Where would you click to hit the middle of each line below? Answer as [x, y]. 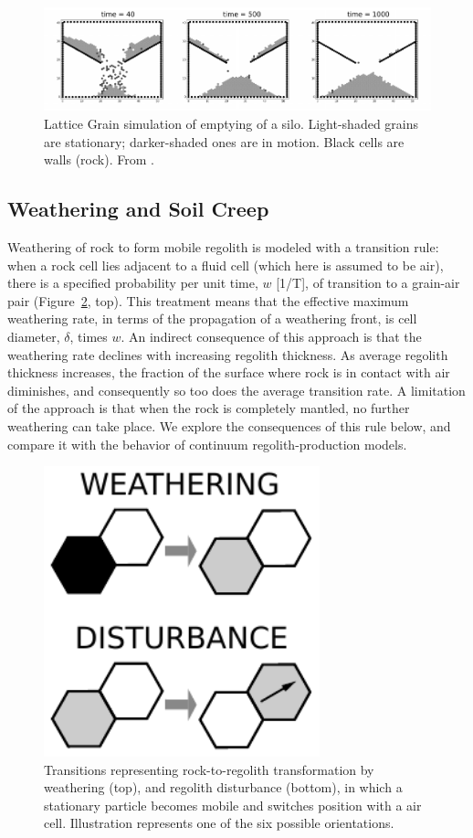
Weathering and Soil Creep [138, 209]
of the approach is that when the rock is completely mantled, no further [209, 408]
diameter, [34, 336]
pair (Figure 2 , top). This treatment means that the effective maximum [208, 300]
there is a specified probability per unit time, [133, 283]
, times [89, 336]
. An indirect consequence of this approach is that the [271, 336]
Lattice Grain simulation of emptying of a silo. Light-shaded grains [231, 123]
